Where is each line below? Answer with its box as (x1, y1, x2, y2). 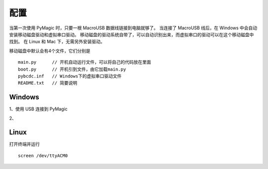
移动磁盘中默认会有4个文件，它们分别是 (9, 48, 91, 54)
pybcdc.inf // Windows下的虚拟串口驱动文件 (18, 73, 122, 79)
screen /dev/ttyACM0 (18, 153, 68, 159)
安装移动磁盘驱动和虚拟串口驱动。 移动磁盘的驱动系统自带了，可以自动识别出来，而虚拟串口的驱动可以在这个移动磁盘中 (9, 31, 254, 37)
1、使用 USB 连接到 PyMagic (9, 106, 68, 112)
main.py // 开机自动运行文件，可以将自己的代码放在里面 (18, 60, 151, 65)
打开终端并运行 (9, 141, 40, 147)
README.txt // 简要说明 (18, 80, 77, 86)
